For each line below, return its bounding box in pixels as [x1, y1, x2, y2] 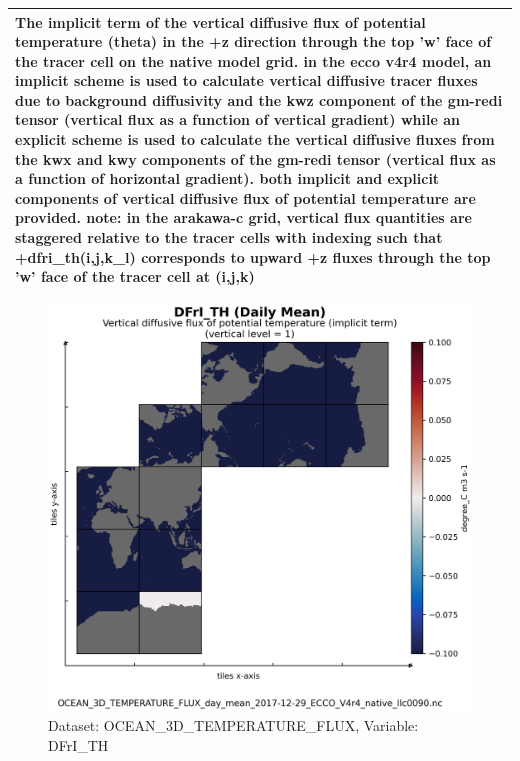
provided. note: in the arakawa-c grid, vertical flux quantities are [15, 207, 472, 228]
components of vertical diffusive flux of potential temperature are [15, 187, 476, 208]
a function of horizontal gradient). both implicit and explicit [15, 168, 440, 189]
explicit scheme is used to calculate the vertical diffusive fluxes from [15, 129, 495, 150]
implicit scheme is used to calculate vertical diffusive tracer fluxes [15, 70, 478, 91]
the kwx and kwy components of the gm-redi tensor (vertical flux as [15, 148, 496, 169]
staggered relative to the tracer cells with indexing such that [15, 227, 443, 248]
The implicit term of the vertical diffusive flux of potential [15, 11, 426, 32]
